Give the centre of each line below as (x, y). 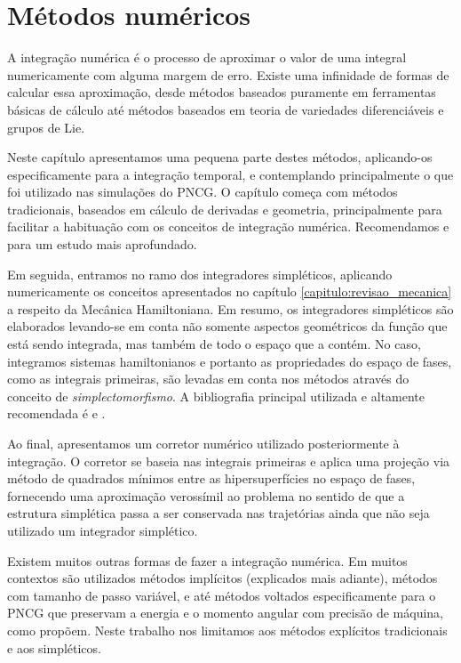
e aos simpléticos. (54, 647)
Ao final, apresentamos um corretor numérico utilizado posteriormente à (203, 443)
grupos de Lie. (46, 127)
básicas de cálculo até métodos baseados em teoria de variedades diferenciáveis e (226, 109)
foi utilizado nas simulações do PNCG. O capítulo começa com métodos (203, 192)
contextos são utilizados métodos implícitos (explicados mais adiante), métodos (223, 578)
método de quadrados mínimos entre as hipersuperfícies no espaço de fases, (211, 478)
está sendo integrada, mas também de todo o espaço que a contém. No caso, (214, 344)
